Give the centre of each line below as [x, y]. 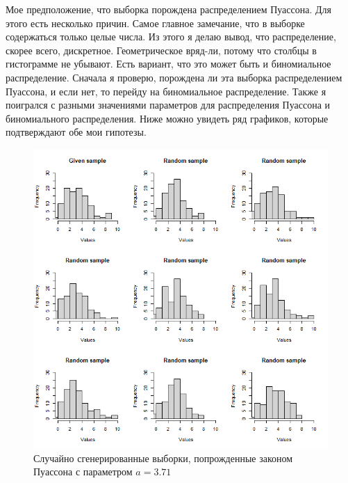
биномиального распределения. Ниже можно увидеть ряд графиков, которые [167, 118]
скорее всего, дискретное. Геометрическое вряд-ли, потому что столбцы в [161, 50]
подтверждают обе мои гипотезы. [76, 132]
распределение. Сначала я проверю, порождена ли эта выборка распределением [174, 77]
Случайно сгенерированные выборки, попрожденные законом [163, 458]
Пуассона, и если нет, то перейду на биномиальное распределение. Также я [166, 91]
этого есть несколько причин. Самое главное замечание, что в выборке [155, 23]
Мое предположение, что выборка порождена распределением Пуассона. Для [168, 9]
